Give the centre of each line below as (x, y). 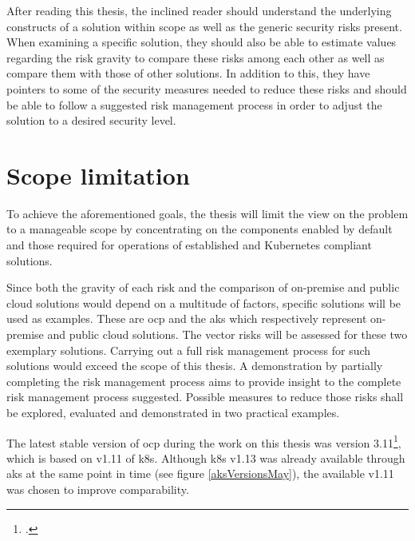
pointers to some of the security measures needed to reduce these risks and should (207, 88)
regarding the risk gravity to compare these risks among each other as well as (196, 57)
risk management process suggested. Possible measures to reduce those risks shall (205, 397)
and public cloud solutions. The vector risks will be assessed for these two (227, 334)
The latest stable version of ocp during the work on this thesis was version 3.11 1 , (204, 441)
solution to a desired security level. (91, 120)
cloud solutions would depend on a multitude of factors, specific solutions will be (204, 302)
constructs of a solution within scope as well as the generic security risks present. (204, 26)
